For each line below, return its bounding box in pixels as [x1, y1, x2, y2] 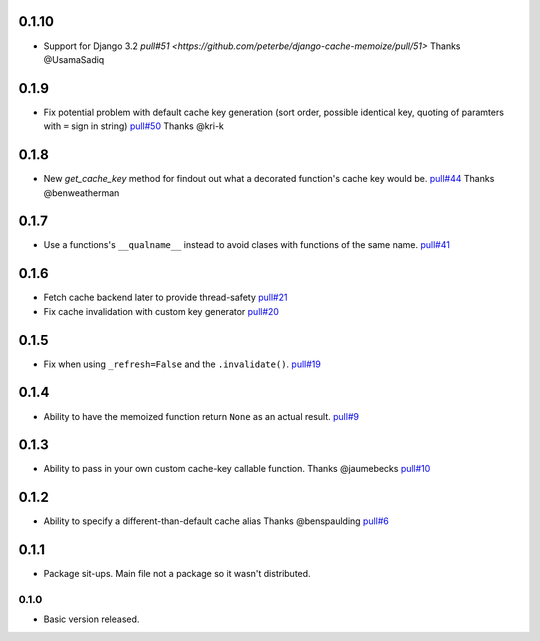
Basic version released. [43, 613, 140, 625]
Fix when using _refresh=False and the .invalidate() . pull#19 [43, 358, 322, 370]
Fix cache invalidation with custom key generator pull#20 [43, 305, 280, 317]
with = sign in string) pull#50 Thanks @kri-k [43, 120, 225, 132]
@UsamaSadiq [43, 53, 105, 65]
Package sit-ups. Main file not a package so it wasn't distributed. [43, 568, 311, 580]
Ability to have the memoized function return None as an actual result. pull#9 [43, 410, 360, 422]
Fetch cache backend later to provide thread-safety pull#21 [43, 291, 288, 304]
